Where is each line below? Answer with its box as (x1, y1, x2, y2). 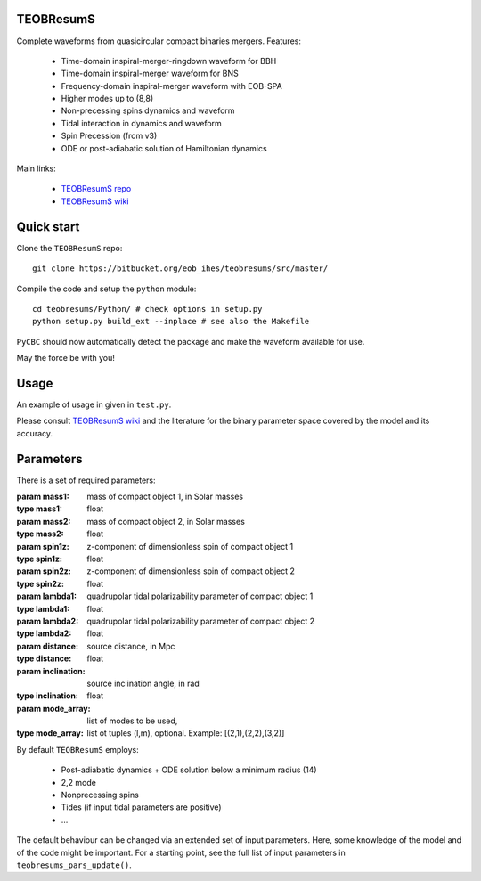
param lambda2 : (16, 616, 79, 626)
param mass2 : (16, 516, 71, 526)
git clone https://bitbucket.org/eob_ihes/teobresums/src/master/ (32, 264, 329, 273)
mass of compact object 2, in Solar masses (86, 516, 245, 526)
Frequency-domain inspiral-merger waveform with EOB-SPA (61, 80, 282, 91)
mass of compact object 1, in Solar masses (86, 491, 244, 502)
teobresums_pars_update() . (16, 860, 133, 870)
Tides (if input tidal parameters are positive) (61, 802, 222, 812)
